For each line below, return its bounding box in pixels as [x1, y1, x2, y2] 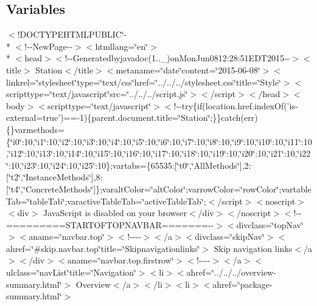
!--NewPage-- [24, 39, 73, 52]
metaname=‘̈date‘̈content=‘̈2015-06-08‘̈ [116, 63, 260, 76]
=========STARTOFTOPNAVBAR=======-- [6, 218, 214, 231]
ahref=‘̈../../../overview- [186, 266, 276, 279]
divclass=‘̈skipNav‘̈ [195, 230, 265, 243]
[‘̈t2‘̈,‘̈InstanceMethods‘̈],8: [6, 171, 103, 183]
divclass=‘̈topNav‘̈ [236, 218, 304, 231]
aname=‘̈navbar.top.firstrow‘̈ [67, 254, 174, 267]
